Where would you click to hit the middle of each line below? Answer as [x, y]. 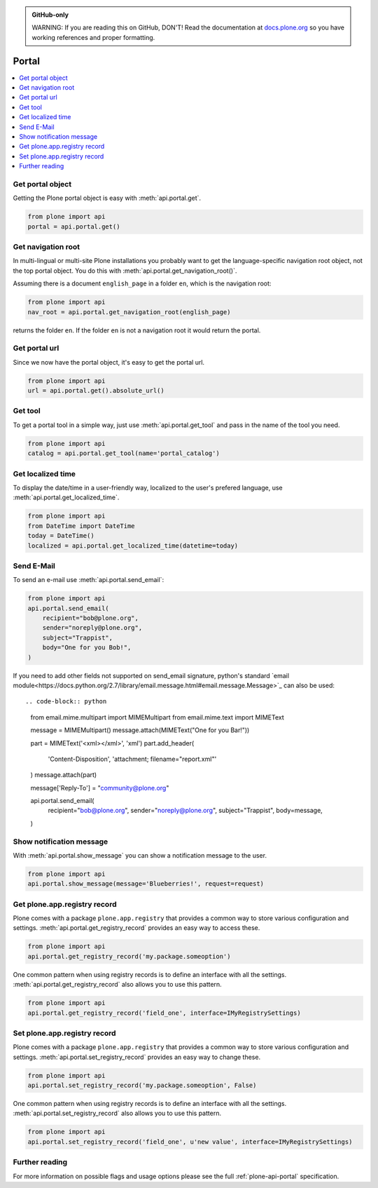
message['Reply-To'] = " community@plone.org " [100, 788]
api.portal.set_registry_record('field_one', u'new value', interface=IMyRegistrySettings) [190, 1142]
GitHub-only [50, 15]
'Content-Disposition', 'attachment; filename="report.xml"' [132, 759]
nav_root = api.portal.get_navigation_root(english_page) [129, 312]
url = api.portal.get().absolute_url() [96, 391]
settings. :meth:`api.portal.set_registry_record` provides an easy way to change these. [137, 1057]
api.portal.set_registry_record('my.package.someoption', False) [142, 1086]
